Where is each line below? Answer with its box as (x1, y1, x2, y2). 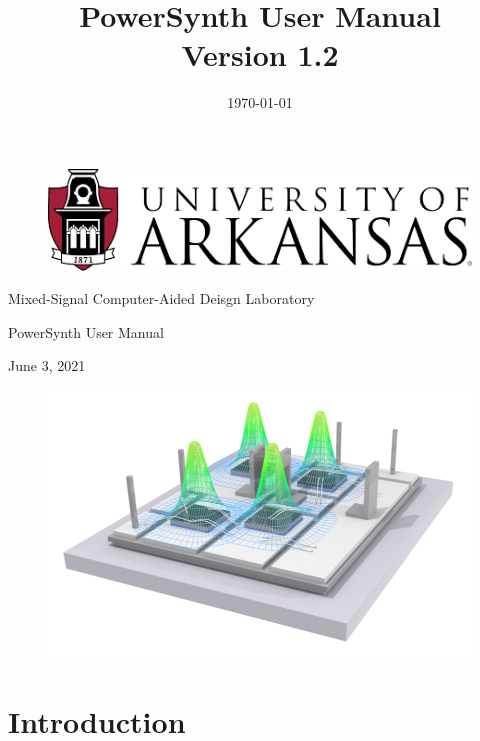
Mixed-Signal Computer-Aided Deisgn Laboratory (8, 288, 315, 309)
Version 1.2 (181, 34, 339, 75)
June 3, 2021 (8, 355, 86, 376)
